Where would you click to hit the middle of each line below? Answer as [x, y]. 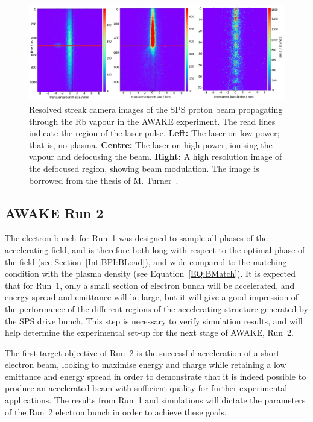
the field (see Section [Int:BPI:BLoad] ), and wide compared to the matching [146, 261]
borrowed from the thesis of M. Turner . [104, 180]
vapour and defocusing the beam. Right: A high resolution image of [156, 156]
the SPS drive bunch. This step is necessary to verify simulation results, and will [154, 320]
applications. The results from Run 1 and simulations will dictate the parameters [155, 400]
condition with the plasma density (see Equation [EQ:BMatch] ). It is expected [150, 273]
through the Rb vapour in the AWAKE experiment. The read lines [152, 121]
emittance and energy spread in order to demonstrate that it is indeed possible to [156, 376]
